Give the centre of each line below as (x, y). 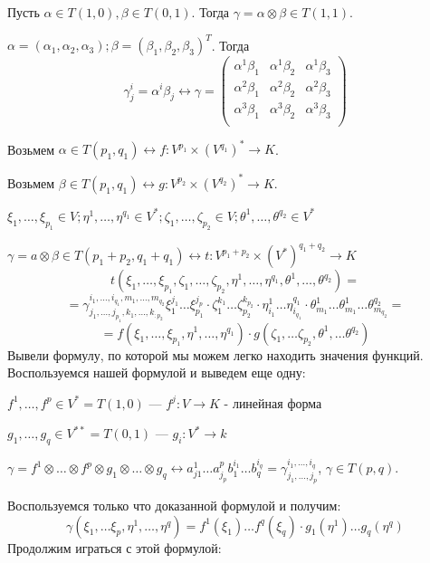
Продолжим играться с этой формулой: (115, 547)
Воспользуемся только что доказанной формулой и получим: (174, 506)
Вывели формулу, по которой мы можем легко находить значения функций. (215, 354)
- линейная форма (273, 402)
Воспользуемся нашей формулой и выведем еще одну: (157, 372)
